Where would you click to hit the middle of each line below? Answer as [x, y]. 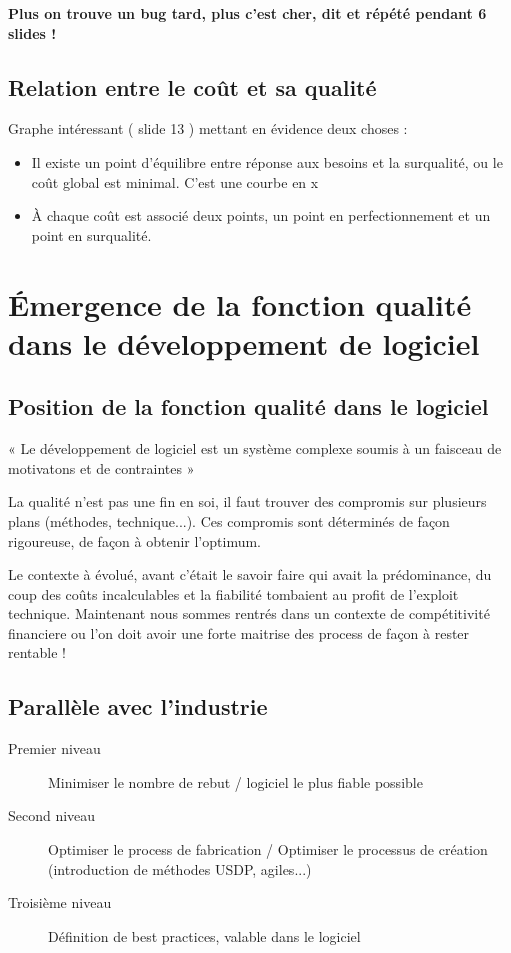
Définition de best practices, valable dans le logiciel [204, 935]
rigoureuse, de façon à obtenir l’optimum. [134, 540]
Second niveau [52, 815]
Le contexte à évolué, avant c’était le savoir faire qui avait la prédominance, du [250, 574]
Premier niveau [54, 748]
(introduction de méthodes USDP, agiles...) [180, 868]
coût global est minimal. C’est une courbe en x [175, 181]
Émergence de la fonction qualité [240, 303]
